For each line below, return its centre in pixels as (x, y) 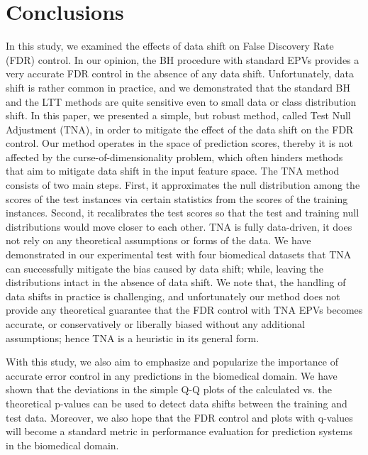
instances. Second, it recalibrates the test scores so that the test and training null (183, 213)
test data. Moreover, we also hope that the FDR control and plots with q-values (179, 417)
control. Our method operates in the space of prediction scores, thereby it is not (179, 143)
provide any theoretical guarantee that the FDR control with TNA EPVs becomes (184, 310)
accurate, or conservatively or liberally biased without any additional (155, 324)
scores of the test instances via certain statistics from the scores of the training (177, 198)
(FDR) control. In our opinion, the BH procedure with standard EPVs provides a (183, 59)
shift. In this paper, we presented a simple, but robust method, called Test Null (178, 115)
